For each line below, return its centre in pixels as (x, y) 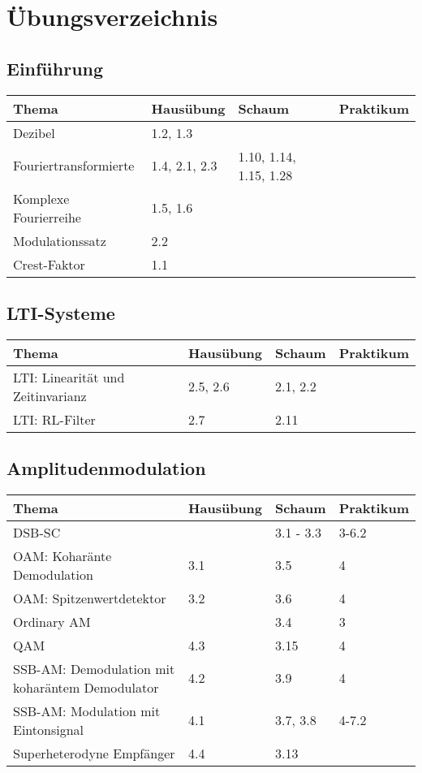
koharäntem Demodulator (86, 687)
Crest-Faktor (49, 264)
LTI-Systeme (61, 312)
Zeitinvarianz (50, 395)
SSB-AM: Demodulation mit (94, 668)
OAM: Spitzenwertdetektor (90, 598)
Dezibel (34, 132)
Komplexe (41, 198)
